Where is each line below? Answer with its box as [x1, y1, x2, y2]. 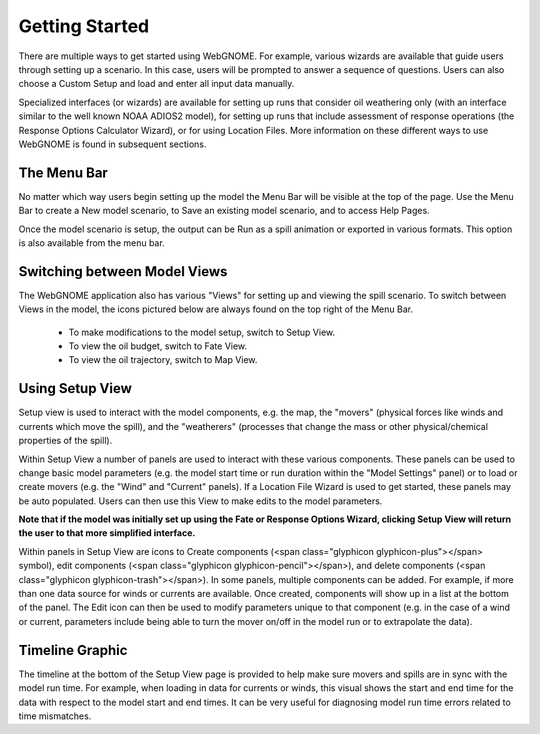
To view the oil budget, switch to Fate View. [68, 340, 248, 352]
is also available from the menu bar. [18, 236, 165, 249]
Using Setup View [18, 380, 132, 397]
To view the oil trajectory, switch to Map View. [68, 354, 258, 366]
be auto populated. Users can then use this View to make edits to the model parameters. [18, 495, 383, 507]
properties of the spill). [18, 435, 113, 447]
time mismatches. [18, 710, 92, 722]
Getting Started [18, 15, 150, 37]
